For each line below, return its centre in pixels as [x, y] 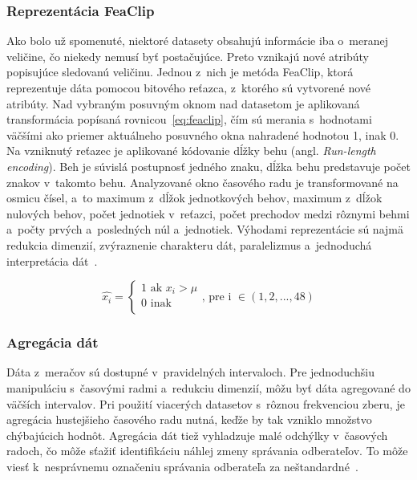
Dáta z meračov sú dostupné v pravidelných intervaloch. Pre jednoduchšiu [190, 372]
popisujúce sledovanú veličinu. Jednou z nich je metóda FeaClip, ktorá [180, 72]
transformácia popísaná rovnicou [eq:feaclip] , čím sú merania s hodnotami [189, 119]
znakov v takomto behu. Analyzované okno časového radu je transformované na [202, 182]
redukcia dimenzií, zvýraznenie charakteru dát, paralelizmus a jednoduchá [189, 244]
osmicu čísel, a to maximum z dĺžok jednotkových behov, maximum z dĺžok [194, 198]
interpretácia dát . [52, 260]
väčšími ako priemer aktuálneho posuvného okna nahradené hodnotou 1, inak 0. [203, 134]
